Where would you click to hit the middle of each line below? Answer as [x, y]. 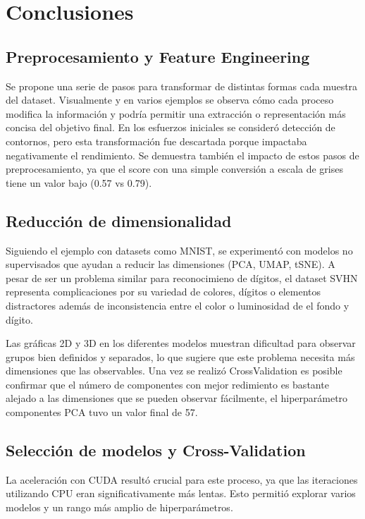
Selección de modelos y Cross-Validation [156, 450]
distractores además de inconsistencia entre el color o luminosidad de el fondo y [178, 305]
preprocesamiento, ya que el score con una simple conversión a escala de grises [174, 169]
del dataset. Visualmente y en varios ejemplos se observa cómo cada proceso [170, 100]
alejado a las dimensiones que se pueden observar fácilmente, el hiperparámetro [177, 398]
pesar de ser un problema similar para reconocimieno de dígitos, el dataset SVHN [182, 277]
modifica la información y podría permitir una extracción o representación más [176, 113]
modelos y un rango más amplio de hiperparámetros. [119, 507]
